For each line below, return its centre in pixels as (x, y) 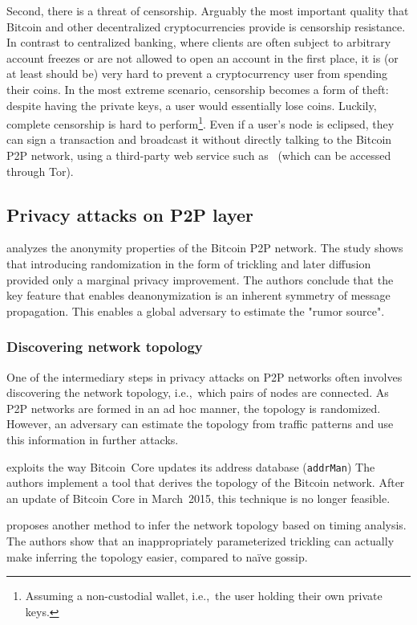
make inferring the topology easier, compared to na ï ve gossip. (157, 556)
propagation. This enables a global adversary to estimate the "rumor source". (196, 310)
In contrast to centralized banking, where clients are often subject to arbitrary (199, 42)
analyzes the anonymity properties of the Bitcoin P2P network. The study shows (205, 248)
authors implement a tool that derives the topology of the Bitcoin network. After (206, 482)
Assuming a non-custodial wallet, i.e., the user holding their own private (204, 596)
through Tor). (40, 171)
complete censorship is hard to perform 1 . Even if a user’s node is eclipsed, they (200, 123)
